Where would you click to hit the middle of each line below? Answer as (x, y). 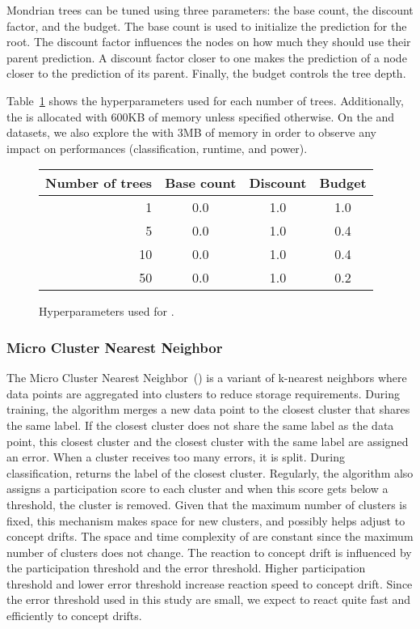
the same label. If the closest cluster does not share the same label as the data (200, 425)
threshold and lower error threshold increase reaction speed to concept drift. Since (210, 583)
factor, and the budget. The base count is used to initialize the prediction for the (207, 25)
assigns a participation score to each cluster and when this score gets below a (197, 489)
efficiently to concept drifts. (74, 616)
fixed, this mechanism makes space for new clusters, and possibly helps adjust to (206, 520)
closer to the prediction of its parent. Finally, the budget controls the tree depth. (206, 73)
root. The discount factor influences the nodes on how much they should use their (209, 42)
